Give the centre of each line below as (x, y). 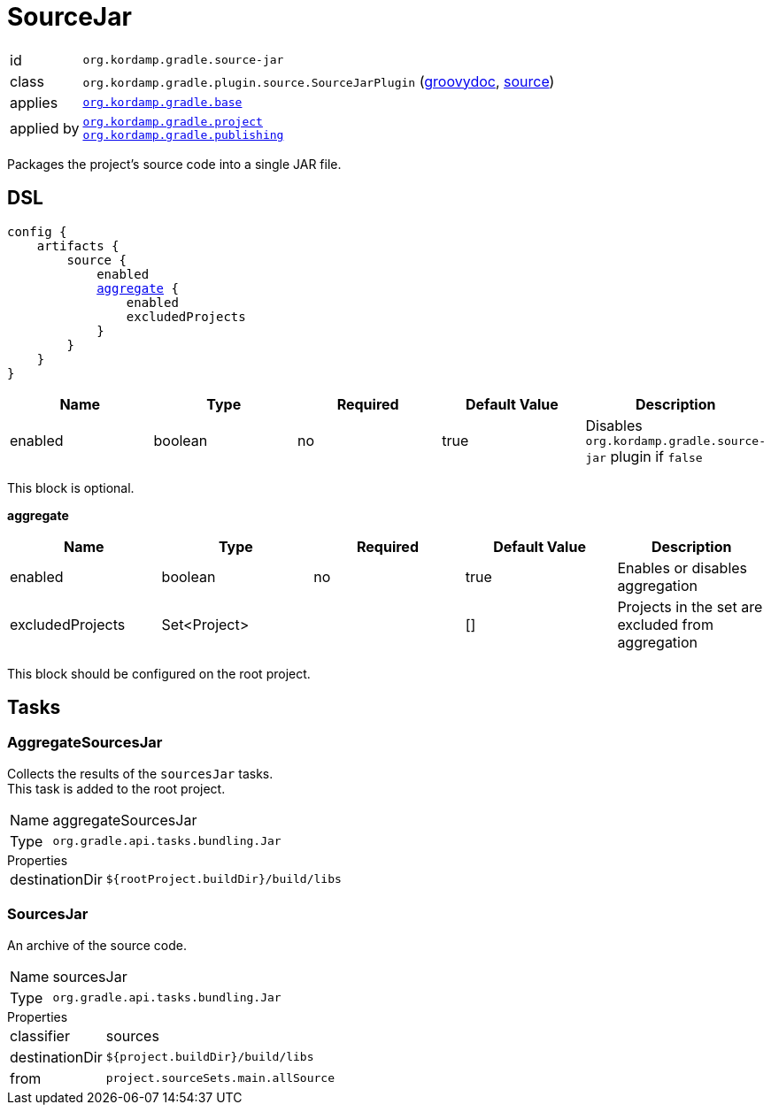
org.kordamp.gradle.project (173, 121)
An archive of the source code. (97, 945)
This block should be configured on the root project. (159, 673)
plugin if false (656, 456)
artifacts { (78, 245)
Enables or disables (682, 568)
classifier (40, 1035)
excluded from (665, 624)
